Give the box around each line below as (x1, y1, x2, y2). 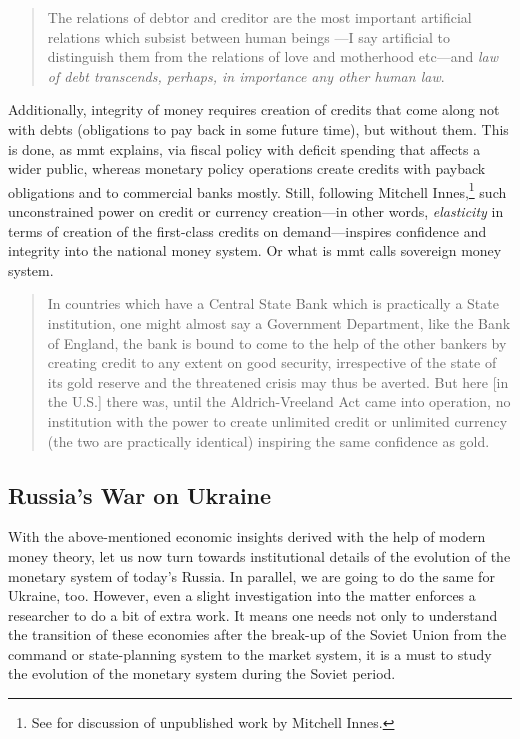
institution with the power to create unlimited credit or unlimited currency (47, 410, 508, 431)
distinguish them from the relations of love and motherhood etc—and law (47, 46, 498, 67)
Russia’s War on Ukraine (8, 479, 272, 510)
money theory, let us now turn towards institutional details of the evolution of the (8, 545, 511, 566)
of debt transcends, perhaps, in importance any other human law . (47, 65, 445, 86)
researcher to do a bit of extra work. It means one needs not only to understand (8, 604, 498, 625)
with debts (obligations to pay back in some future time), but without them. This (8, 118, 509, 139)
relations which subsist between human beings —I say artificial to (47, 26, 451, 47)
